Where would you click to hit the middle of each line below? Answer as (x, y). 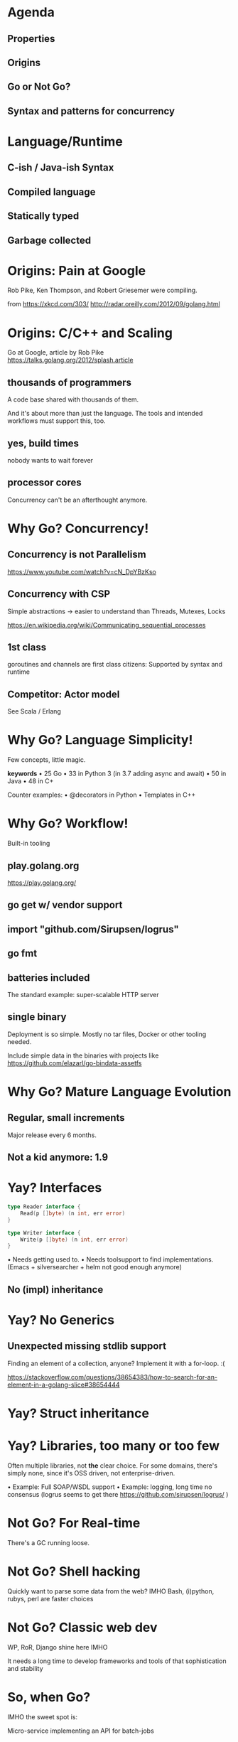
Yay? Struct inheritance (78, 1413)
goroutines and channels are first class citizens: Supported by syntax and (115, 665)
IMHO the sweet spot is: (43, 1716)
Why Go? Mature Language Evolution (119, 1091)
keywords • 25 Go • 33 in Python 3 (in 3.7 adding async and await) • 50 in (117, 774)
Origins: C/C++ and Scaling (90, 333)
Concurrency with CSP (59, 594)
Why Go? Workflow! (68, 823)
